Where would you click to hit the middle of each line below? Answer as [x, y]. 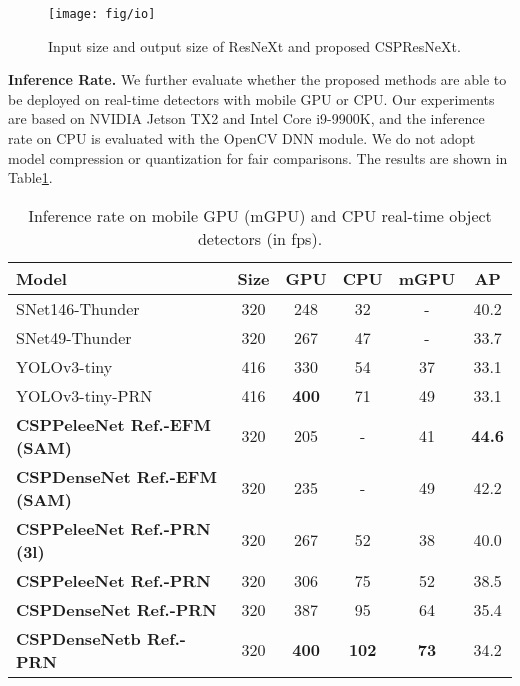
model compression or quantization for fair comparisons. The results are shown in [258, 157]
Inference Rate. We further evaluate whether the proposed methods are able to [257, 79]
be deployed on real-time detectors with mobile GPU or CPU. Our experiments [251, 98]
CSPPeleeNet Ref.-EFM [113, 424]
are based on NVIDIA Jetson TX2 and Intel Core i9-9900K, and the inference [246, 118]
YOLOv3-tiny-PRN [84, 395]
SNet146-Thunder [78, 308]
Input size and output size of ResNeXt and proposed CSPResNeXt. [254, 45]
